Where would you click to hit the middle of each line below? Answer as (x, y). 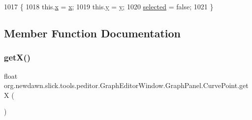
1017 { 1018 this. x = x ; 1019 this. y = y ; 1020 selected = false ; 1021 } (109, 6)
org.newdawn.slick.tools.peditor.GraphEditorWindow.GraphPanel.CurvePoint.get (126, 85)
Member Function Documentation (93, 33)
